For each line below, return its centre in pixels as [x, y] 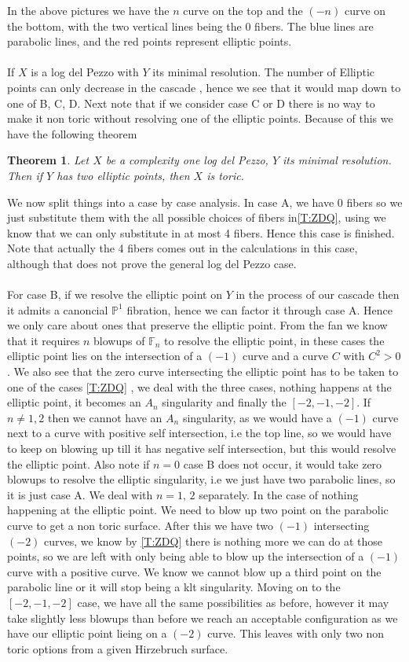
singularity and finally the [224, 402]
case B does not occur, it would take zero [283, 463]
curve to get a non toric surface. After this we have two [140, 525]
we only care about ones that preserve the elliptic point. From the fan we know [197, 325]
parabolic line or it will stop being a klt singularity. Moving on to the [174, 587]
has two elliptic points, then [123, 175]
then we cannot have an [105, 417]
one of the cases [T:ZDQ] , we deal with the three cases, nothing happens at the [199, 386]
